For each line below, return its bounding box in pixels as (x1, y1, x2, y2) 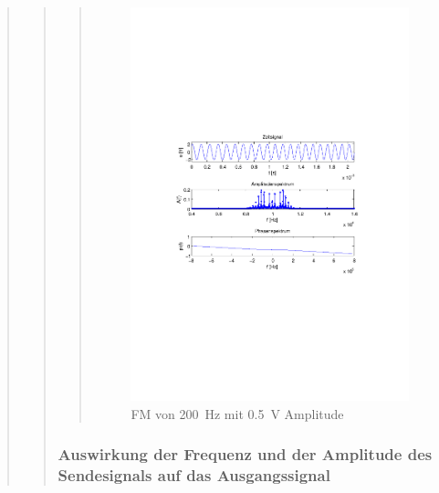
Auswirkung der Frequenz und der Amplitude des (57, 443, 433, 466)
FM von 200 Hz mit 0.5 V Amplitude (131, 404, 344, 423)
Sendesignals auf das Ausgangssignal (57, 464, 330, 487)
